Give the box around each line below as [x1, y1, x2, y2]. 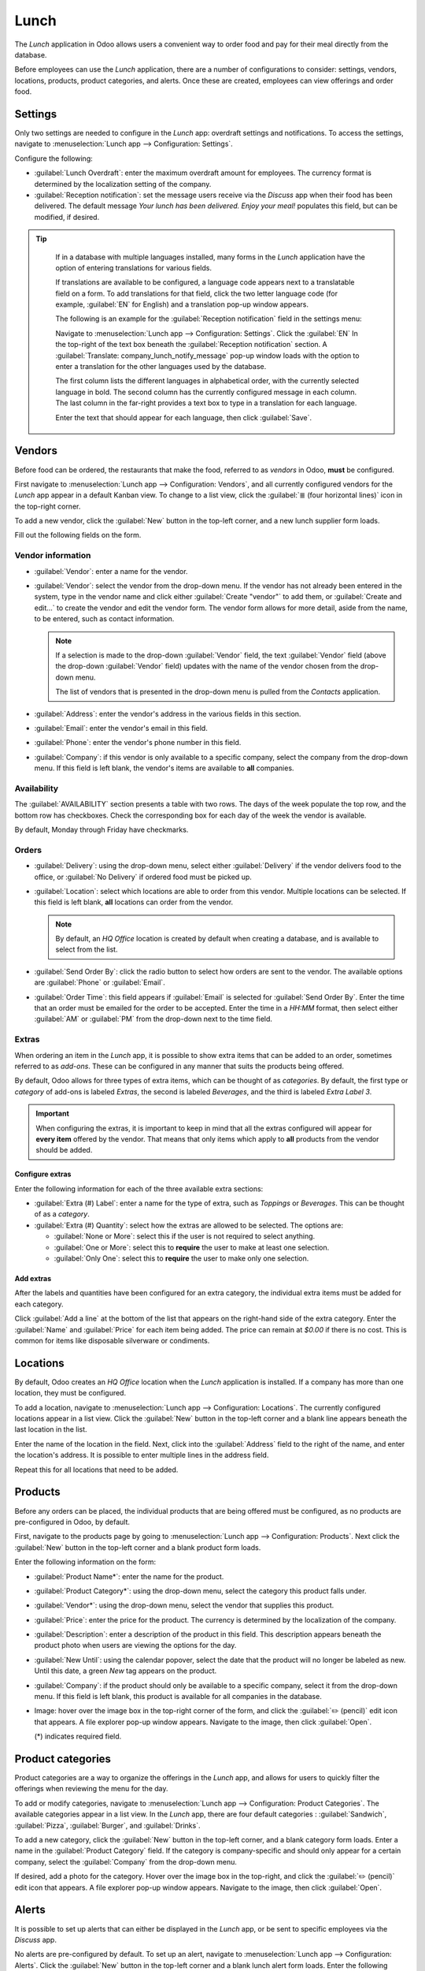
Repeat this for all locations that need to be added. [14, 1465, 179, 1474]
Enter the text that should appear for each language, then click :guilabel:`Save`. [55, 412, 312, 422]
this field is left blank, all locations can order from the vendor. [34, 897, 234, 907]
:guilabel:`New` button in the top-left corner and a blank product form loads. [14, 1542, 261, 1552]
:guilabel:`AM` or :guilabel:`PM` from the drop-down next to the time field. [34, 1014, 273, 1024]
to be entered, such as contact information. [34, 614, 175, 624]
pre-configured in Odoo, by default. [14, 1517, 130, 1526]
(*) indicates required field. [34, 1731, 122, 1742]
